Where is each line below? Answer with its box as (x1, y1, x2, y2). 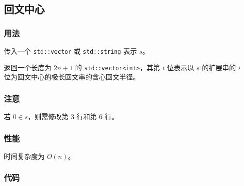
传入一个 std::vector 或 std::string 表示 (4, 46, 137, 56)
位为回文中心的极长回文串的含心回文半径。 (4, 72, 140, 82)
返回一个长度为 (4, 62, 51, 72)
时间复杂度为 (4, 151, 45, 161)
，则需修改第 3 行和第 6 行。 (28, 111, 118, 122)
